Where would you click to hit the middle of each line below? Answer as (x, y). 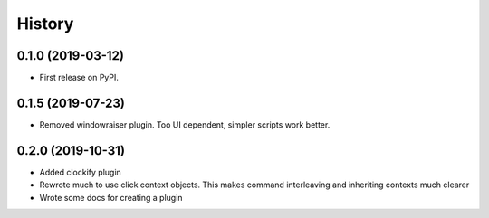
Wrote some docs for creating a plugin (111, 197)
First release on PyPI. (79, 78)
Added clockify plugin (80, 172)
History (45, 24)
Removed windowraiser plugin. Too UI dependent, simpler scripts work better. (185, 124)
